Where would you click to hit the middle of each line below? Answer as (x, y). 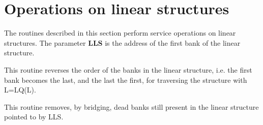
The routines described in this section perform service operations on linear (120, 33)
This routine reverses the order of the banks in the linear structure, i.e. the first (128, 69)
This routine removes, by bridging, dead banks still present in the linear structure (131, 106)
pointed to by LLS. (34, 117)
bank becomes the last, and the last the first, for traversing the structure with (126, 80)
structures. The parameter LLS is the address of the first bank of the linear (122, 42)
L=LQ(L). (20, 90)
